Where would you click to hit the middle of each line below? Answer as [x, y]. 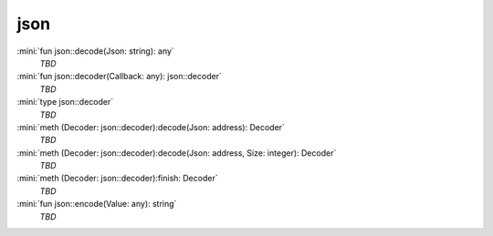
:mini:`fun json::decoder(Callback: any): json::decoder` [120, 77]
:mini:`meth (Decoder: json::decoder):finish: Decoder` [117, 179]
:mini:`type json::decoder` [65, 102]
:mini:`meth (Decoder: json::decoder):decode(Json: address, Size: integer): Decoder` [177, 153]
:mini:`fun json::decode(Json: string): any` [96, 51]
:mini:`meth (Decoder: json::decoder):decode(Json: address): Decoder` [151, 127]
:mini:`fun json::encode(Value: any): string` [97, 204]
